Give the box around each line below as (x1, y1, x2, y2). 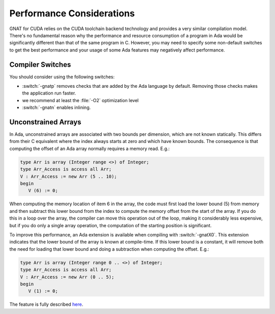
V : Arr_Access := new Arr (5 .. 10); (20, 174, 117, 179)
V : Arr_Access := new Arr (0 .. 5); (20, 274, 115, 280)
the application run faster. (22, 90, 76, 96)
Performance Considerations (9, 8, 135, 19)
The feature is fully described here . (9, 301, 84, 307)
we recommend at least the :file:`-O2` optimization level (22, 97, 139, 103)
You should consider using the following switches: (9, 74, 115, 80)
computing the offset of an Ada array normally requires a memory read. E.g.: (9, 146, 170, 152)
